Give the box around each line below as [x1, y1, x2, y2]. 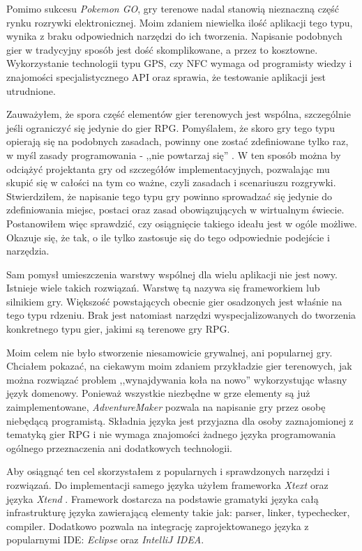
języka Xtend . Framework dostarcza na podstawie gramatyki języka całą [6, 491, 319, 506]
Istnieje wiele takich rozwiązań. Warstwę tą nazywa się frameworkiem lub [6, 280, 320, 295]
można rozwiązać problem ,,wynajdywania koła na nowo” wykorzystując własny [6, 372, 347, 386]
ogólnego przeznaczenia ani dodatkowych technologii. [6, 440, 232, 455]
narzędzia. [6, 243, 50, 258]
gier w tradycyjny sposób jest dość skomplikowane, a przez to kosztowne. [6, 42, 318, 56]
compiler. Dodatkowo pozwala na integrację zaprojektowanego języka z [6, 518, 309, 533]
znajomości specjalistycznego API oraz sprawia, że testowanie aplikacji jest [6, 69, 326, 84]
